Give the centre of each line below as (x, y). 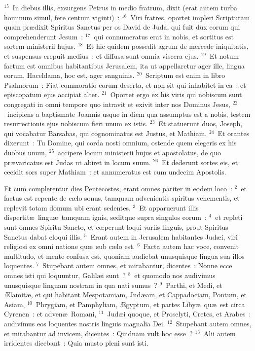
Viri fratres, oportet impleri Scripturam (190, 17)
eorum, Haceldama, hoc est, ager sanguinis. (69, 75)
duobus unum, (25, 152)
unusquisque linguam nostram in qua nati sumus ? (81, 285)
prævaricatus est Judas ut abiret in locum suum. (77, 162)
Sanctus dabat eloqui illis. (43, 236)
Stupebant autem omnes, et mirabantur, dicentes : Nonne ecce (137, 265)
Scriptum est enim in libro (185, 75)
